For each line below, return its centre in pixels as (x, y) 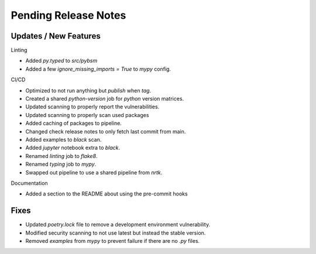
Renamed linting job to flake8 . (61, 156)
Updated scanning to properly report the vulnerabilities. (92, 107)
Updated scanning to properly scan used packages (87, 115)
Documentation (29, 183)
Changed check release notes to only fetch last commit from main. (106, 131)
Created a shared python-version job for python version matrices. (105, 99)
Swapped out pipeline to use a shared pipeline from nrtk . (94, 172)
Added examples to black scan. (63, 139)
